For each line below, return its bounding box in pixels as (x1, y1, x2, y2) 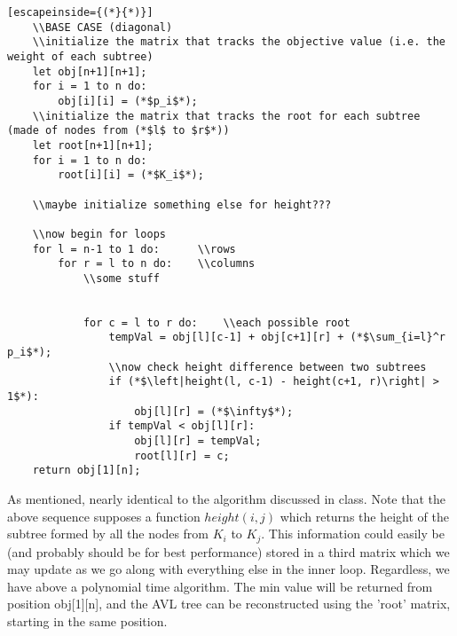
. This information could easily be (261, 524, 445, 543)
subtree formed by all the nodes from (7, 524, 209, 543)
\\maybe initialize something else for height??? (32, 198, 332, 211)
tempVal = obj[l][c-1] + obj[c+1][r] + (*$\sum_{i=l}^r (108, 331, 445, 344)
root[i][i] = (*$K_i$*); (58, 169, 204, 182)
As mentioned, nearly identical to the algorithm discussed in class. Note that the (7, 490, 446, 507)
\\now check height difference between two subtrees (108, 360, 427, 373)
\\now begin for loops (32, 227, 166, 240)
